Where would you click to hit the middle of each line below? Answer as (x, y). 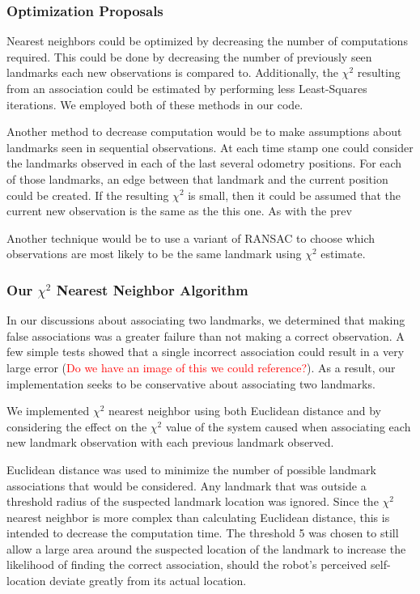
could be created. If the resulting (88, 195)
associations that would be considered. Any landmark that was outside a (187, 485)
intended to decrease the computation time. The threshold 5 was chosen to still (203, 533)
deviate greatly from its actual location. (148, 581)
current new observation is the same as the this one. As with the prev (179, 211)
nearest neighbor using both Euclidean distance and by (245, 411)
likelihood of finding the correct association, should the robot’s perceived (187, 564)
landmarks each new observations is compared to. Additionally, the (172, 72)
